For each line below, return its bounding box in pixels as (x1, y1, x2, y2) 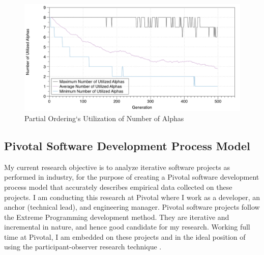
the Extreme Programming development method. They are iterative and (4, 211, 229, 222)
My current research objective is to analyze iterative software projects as (4, 161, 230, 172)
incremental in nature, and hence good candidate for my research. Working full (4, 221, 250, 232)
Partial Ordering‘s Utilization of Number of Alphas (24, 112, 184, 123)
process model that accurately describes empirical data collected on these (4, 181, 232, 192)
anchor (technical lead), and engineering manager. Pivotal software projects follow (4, 202, 260, 212)
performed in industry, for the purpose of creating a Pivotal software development (4, 172, 259, 182)
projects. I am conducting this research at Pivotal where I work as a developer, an (4, 191, 260, 202)
